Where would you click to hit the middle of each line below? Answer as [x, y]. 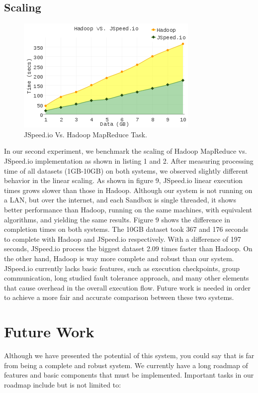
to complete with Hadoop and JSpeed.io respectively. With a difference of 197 [123, 239]
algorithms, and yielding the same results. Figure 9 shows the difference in [117, 219]
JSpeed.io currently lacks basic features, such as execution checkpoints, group [122, 268]
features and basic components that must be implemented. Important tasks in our [129, 375]
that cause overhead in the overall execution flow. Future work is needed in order [128, 287]
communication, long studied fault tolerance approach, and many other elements [127, 278]
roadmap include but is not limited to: [63, 384]
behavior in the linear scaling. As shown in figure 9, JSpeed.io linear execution [124, 180]
